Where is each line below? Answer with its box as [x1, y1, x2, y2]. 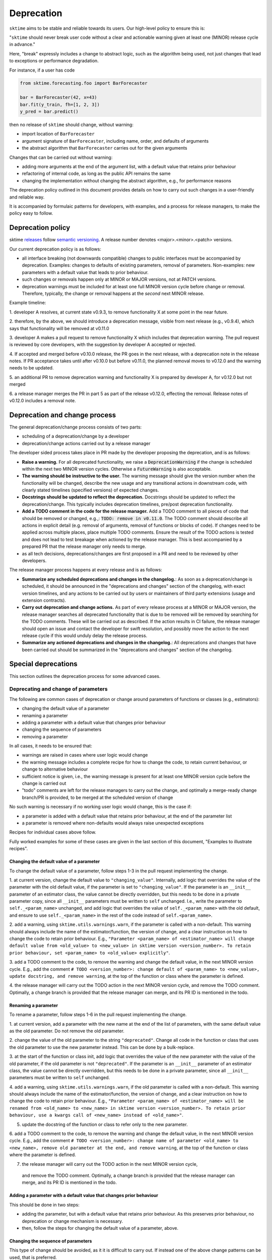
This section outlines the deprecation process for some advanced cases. [9, 673, 161, 679]
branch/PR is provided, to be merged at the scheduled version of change [22, 794, 173, 800]
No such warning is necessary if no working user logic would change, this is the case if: [9, 804, 192, 810]
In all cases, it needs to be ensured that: [9, 743, 93, 749]
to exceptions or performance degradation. [9, 58, 99, 64]
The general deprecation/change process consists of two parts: [9, 424, 142, 430]
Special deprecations [9, 660, 78, 668]
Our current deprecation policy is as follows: [9, 246, 102, 252]
